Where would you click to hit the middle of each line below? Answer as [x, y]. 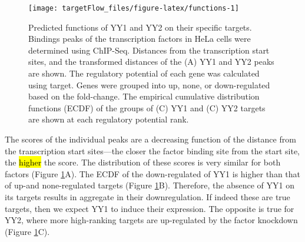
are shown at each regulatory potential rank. [109, 119]
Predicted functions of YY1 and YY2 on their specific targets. [140, 27]
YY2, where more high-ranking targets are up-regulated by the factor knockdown [151, 220]
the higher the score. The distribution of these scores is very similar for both [143, 162]
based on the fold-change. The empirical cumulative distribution [144, 96]
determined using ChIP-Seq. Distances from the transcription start [149, 50]
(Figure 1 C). [27, 231]
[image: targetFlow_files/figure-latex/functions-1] [134, 8]
